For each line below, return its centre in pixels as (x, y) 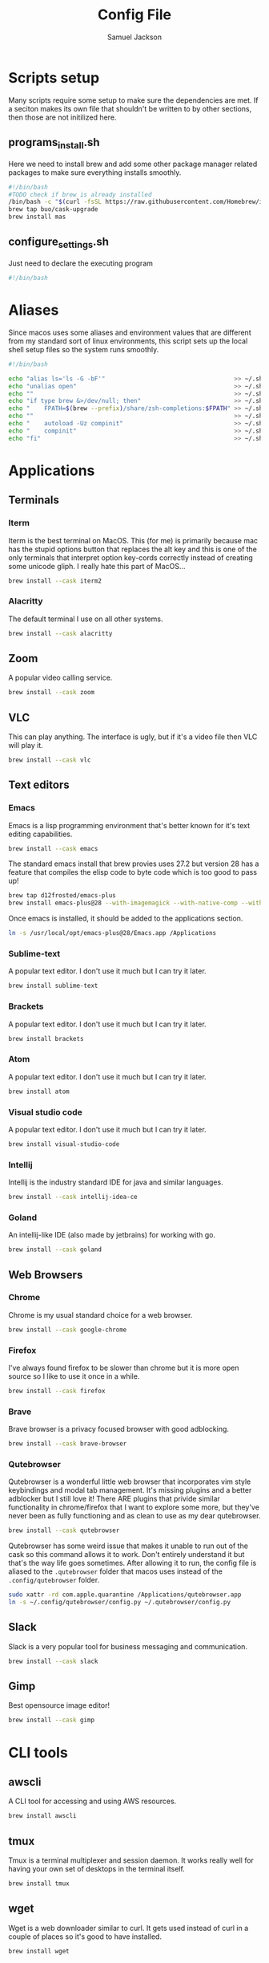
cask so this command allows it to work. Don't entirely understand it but (126, 1555)
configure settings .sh (59, 243)
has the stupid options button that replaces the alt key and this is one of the (133, 549)
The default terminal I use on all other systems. (86, 619)
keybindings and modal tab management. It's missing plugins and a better (130, 1490)
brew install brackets (46, 1038)
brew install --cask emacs (53, 848)
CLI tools (38, 1752)
